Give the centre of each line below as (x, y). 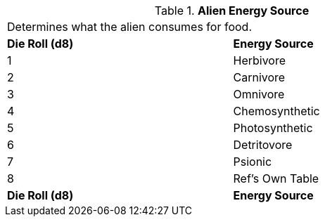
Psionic (253, 162)
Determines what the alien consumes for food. (129, 27)
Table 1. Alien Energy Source (232, 11)
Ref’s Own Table (276, 178)
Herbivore (260, 60)
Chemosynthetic (276, 111)
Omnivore (259, 94)
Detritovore (263, 145)
